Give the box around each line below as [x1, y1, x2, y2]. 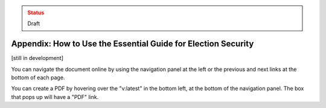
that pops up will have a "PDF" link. [11, 93, 99, 100]
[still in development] [11, 55, 63, 62]
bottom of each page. [11, 74, 65, 81]
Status [27, 9, 45, 16]
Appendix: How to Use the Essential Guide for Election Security [11, 39, 254, 49]
